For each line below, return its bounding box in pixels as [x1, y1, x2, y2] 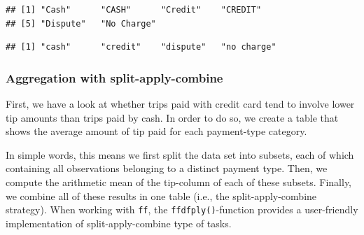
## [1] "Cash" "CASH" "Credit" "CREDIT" [6, 5, 262, 15]
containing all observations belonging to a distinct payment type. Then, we [6, 161, 328, 176]
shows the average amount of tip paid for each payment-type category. [6, 124, 307, 138]
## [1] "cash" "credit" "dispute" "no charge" [6, 42, 276, 52]
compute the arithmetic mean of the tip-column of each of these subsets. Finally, [6, 174, 352, 189]
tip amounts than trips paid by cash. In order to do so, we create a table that [6, 110, 339, 124]
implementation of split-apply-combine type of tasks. [6, 215, 232, 230]
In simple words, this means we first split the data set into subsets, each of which [6, 147, 354, 162]
